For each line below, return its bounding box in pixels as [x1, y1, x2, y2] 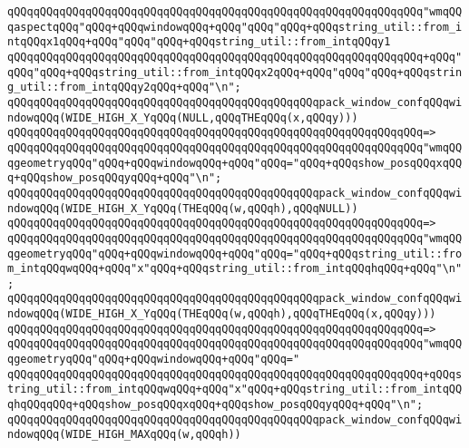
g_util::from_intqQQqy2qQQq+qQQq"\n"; [7, 81, 241, 94]
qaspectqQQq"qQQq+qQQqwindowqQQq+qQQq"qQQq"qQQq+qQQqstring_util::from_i [7, 20, 463, 34]
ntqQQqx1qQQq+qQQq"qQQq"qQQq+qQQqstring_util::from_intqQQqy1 [7, 35, 391, 49]
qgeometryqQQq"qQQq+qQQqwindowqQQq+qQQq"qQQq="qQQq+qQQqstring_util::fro [7, 247, 463, 260]
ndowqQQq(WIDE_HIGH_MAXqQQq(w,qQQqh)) [7, 428, 241, 442]
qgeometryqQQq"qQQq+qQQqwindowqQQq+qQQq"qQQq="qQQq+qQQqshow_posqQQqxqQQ [7, 156, 463, 170]
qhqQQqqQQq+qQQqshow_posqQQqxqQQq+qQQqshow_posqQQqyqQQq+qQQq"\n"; [7, 398, 424, 412]
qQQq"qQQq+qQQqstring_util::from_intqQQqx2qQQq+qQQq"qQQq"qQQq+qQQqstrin [7, 65, 463, 79]
